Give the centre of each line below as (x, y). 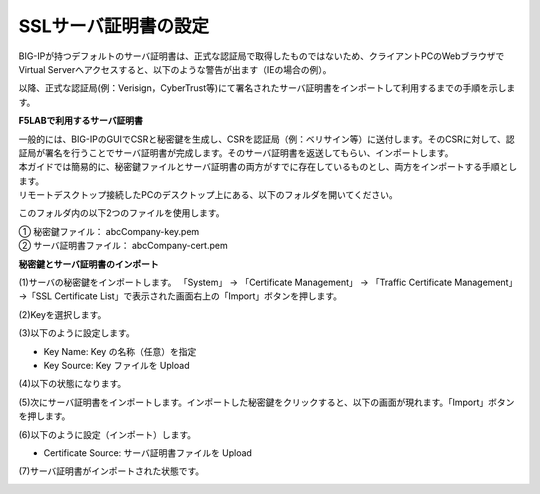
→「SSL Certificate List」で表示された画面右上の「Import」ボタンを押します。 (180, 296)
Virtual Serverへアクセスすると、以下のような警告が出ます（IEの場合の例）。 (175, 69)
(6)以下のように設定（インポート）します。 (107, 434)
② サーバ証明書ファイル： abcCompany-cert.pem (123, 246)
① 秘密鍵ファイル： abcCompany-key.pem (109, 231)
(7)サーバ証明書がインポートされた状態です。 (111, 471)
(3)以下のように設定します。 (76, 333)
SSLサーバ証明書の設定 (114, 26)
